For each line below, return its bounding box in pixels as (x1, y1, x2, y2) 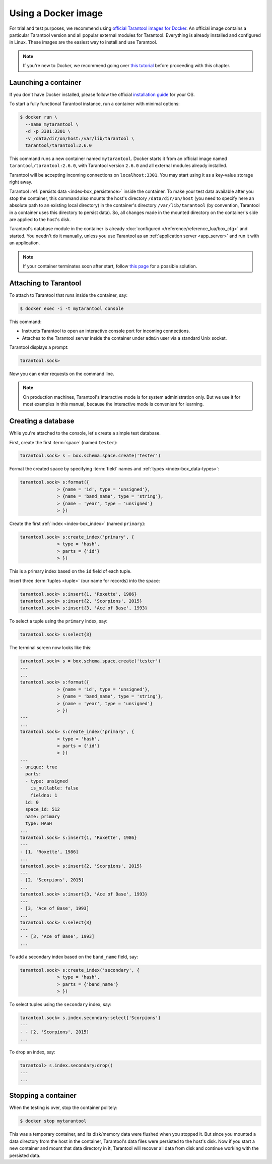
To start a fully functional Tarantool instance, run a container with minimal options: (9, 101, 180, 107)
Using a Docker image (9, 8, 103, 19)
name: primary (25, 813, 60, 819)
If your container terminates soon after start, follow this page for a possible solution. (23, 263, 197, 270)
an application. (9, 240, 40, 246)
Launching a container (9, 78, 82, 87)
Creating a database (9, 417, 75, 426)
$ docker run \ (20, 114, 57, 120)
